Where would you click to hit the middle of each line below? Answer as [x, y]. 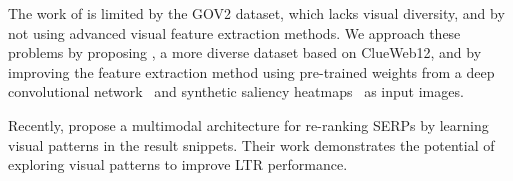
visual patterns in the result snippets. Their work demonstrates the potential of [251, 144]
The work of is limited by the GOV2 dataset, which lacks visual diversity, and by [256, 13]
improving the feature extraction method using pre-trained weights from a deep [251, 71]
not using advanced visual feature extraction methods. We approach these [234, 32]
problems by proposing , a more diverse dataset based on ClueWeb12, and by [245, 52]
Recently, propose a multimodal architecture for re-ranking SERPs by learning [248, 124]
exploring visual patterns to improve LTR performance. [178, 164]
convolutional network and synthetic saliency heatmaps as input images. [236, 91]
